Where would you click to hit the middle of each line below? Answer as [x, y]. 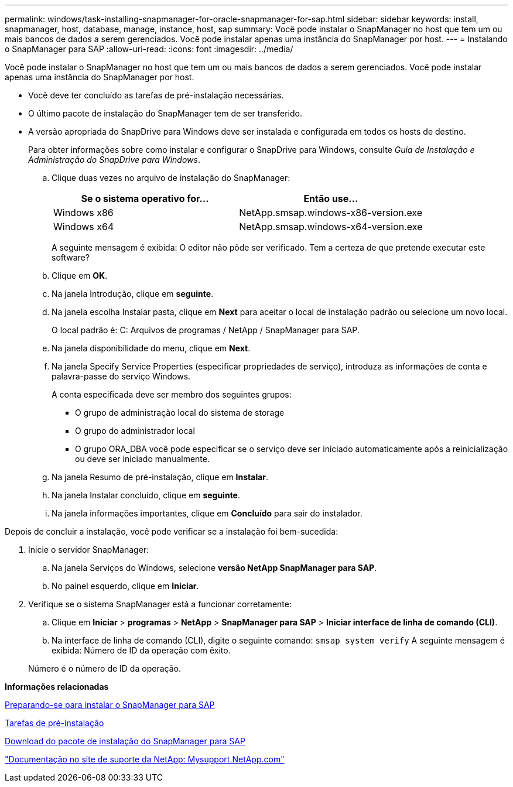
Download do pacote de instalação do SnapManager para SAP [125, 741]
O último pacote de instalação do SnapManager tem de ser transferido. [165, 113]
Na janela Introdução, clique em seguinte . [133, 294]
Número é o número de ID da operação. [105, 668]
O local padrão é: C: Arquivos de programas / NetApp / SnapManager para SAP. [206, 330]
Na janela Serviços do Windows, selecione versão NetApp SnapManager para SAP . [214, 568]
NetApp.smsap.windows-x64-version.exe [331, 227]
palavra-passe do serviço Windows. [121, 376]
